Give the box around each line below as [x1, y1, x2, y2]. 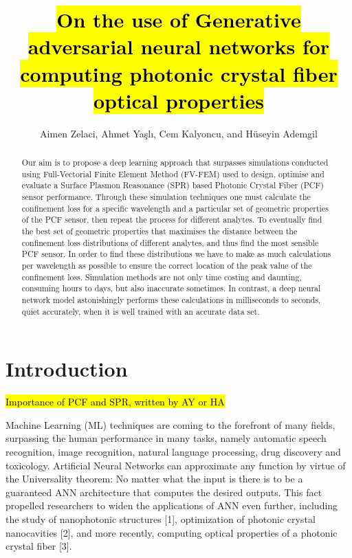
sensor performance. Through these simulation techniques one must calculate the [21, 191, 311, 203]
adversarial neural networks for [27, 32, 330, 60]
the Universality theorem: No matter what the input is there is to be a [5, 471, 303, 486]
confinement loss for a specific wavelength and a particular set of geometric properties [21, 202, 329, 214]
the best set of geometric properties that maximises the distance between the [21, 225, 298, 237]
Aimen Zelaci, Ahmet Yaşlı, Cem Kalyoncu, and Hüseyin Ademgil [40, 126, 318, 140]
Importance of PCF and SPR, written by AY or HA [5, 394, 225, 409]
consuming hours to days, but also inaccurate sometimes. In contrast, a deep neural [21, 282, 321, 294]
